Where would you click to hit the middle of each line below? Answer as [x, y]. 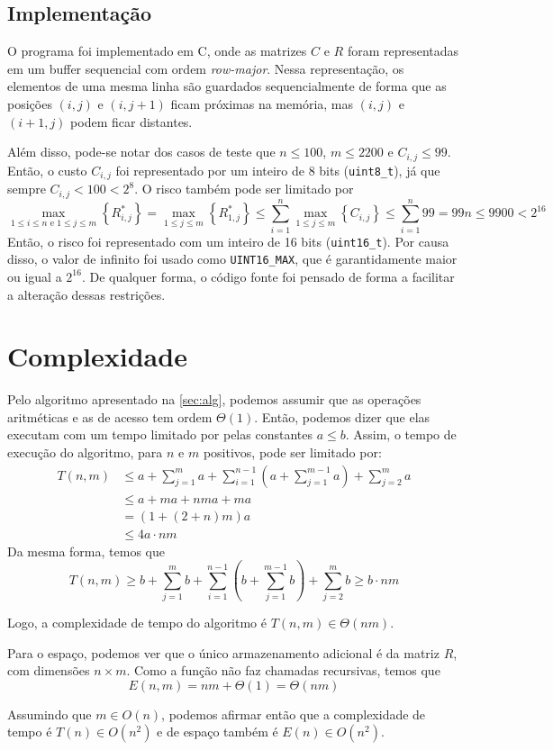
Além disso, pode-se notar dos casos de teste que [141, 152]
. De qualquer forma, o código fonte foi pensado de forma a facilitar [268, 276]
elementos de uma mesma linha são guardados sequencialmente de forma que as [227, 86]
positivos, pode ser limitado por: [292, 452]
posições [30, 103]
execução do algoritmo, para [85, 452]
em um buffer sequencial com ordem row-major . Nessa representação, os [206, 68]
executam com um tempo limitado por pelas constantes [160, 434]
